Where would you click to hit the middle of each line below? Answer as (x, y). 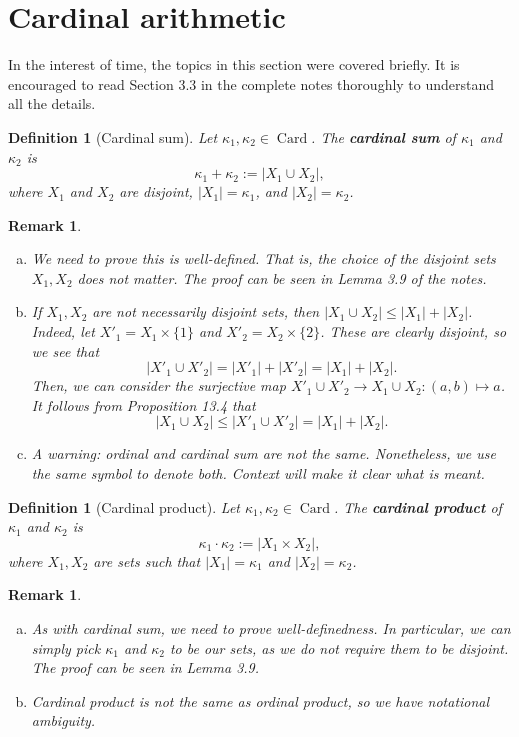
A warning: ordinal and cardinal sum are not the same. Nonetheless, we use (263, 453)
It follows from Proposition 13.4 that (143, 404)
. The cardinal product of (418, 506)
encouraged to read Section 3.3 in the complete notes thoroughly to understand (251, 83)
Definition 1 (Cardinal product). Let (124, 506)
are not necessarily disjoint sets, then (206, 311)
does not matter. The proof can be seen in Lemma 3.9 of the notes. (282, 277)
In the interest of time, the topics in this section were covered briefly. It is (234, 64)
